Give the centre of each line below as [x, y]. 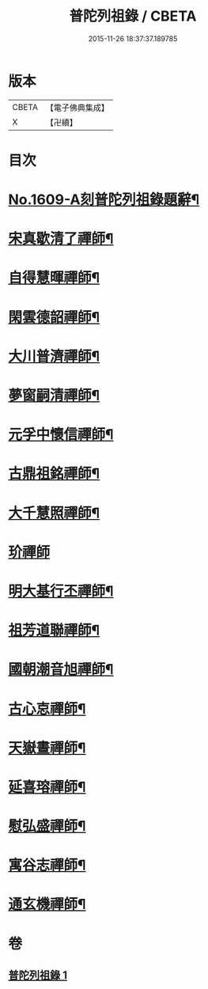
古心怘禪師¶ [47, 709]
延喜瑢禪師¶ [47, 787]
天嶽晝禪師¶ [47, 748]
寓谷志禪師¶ [47, 865]
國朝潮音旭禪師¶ [61, 670]
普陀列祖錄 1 [38, 975]
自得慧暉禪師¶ [54, 278]
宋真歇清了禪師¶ [61, 239]
